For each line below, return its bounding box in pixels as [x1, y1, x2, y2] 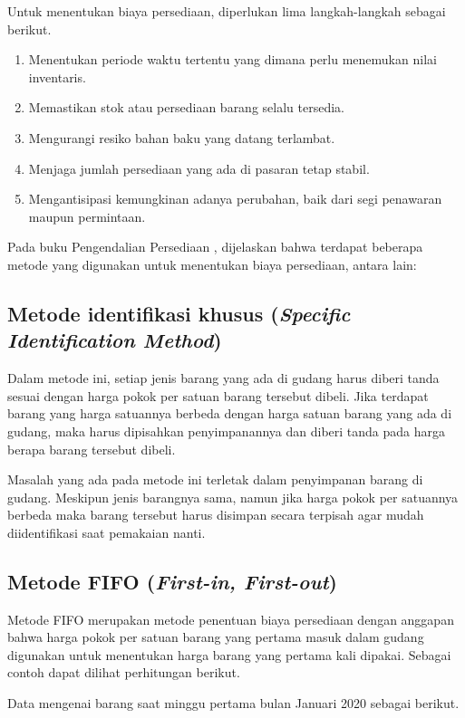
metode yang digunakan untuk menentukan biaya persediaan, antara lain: [7, 254, 417, 273]
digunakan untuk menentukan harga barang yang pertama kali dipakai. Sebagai [7, 645, 451, 664]
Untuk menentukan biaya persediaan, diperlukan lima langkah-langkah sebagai [7, 2, 446, 20]
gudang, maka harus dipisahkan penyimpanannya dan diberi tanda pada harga [7, 421, 445, 440]
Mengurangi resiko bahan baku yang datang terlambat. [28, 128, 335, 147]
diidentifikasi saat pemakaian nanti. [7, 522, 206, 541]
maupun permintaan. [28, 206, 146, 225]
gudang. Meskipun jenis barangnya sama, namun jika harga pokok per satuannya [7, 487, 459, 506]
